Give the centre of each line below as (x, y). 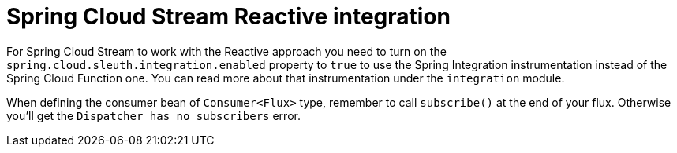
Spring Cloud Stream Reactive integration (228, 16)
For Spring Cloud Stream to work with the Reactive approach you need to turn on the (226, 51)
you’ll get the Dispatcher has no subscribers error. (153, 115)
